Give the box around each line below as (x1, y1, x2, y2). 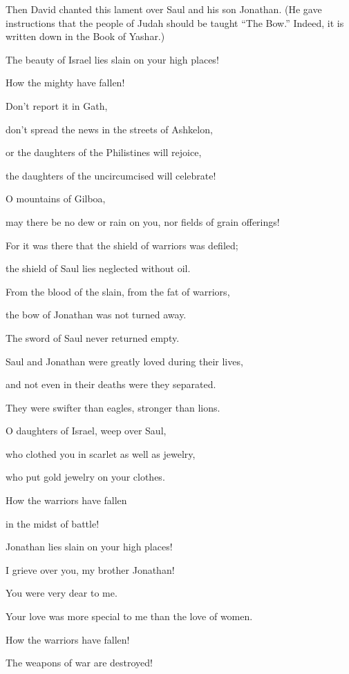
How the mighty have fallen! (6, 75, 125, 90)
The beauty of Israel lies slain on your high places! (6, 52, 219, 66)
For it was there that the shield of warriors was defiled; (6, 238, 238, 252)
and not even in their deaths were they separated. (6, 377, 216, 392)
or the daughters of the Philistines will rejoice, (6, 145, 202, 160)
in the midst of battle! (6, 516, 100, 530)
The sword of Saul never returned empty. (6, 330, 180, 345)
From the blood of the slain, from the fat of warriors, (6, 284, 230, 298)
